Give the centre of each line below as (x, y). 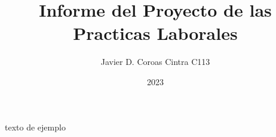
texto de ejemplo (35, 127)
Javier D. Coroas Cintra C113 (155, 62)
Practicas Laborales (155, 33)
